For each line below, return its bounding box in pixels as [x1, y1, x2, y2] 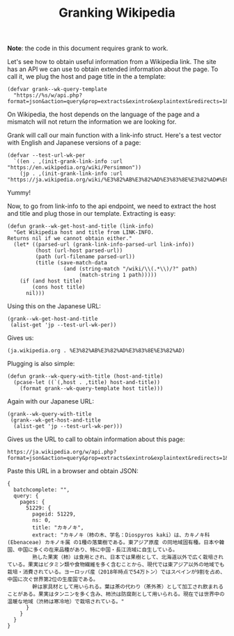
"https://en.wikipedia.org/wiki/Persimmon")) [7, 164, 141, 171]
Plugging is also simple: [7, 360, 75, 368]
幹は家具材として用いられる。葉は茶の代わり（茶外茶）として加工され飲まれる [32, 583, 224, 591]
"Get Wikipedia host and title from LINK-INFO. [13, 229, 155, 236]
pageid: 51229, [32, 511, 77, 518]
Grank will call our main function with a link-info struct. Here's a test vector [7, 131, 221, 140]
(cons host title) [32, 284, 86, 291]
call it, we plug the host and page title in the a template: [7, 72, 166, 81]
